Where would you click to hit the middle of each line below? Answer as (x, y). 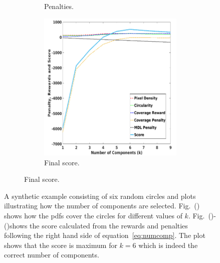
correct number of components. (52, 255)
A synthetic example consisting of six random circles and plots (100, 196)
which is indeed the (168, 245)
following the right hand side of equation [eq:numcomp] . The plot (105, 235)
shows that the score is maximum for (61, 245)
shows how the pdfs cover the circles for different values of (93, 215)
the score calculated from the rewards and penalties (109, 225)
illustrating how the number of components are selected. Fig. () (102, 206)
